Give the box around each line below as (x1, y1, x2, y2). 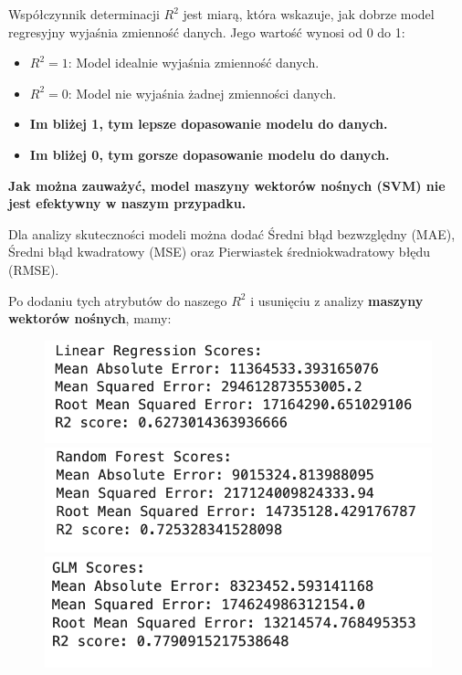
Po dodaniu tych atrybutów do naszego (8, 290, 227, 310)
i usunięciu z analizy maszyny (250, 290, 424, 310)
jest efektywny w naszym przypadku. (8, 194, 247, 213)
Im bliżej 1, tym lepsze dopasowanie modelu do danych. (29, 114, 388, 133)
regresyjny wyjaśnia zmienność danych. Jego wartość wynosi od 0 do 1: (8, 22, 405, 41)
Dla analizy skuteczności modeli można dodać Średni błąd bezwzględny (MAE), (8, 224, 456, 243)
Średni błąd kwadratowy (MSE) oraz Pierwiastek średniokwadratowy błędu (8, 242, 431, 261)
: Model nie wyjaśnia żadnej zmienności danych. (68, 83, 337, 102)
